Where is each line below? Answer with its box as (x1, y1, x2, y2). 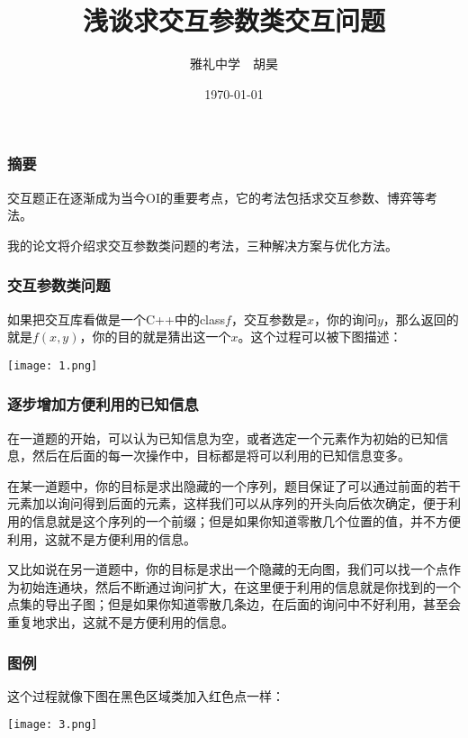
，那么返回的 (382, 309, 459, 328)
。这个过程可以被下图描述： (238, 327, 402, 346)
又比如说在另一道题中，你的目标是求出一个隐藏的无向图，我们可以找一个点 (7, 560, 448, 579)
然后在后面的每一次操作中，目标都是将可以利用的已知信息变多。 (31, 446, 410, 465)
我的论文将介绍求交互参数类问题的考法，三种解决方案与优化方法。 (7, 235, 398, 254)
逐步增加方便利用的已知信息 (7, 393, 199, 415)
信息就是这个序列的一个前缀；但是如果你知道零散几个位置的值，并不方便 (31, 512, 461, 531)
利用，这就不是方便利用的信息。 (7, 529, 196, 548)
